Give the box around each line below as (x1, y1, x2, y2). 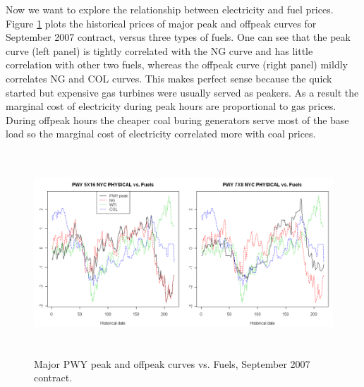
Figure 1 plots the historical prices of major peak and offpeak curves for (6, 16, 317, 30)
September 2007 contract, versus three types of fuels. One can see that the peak (6, 30, 351, 44)
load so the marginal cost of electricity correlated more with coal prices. (6, 126, 316, 141)
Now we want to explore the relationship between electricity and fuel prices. (6, 2, 334, 16)
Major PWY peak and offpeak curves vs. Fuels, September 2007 (34, 356, 310, 371)
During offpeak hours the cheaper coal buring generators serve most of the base (6, 112, 349, 127)
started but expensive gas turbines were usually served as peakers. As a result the (6, 85, 359, 99)
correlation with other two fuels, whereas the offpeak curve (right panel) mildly (6, 57, 348, 72)
